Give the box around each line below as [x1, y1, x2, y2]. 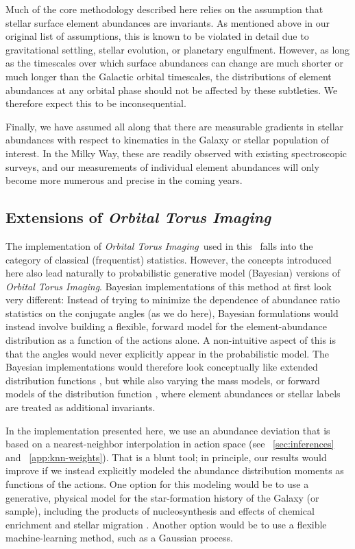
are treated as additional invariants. [5, 400, 156, 414]
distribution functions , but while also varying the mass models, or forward [5, 373, 320, 387]
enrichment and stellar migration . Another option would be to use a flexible [5, 517, 327, 531]
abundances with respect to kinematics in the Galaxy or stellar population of [5, 132, 329, 147]
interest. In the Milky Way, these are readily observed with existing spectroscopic [5, 145, 347, 160]
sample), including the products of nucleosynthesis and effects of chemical [5, 504, 315, 518]
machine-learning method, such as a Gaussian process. [5, 530, 233, 545]
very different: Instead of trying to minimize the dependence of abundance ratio [5, 292, 340, 307]
